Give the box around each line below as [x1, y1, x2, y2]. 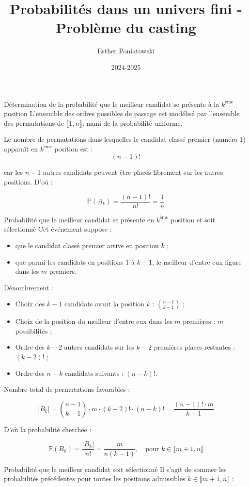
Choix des [15, 299, 45, 309]
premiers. [49, 266, 77, 276]
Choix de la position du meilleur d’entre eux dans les [15, 316, 172, 326]
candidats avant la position [64, 299, 144, 309]
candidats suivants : [65, 368, 124, 378]
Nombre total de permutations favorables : [4, 384, 130, 394]
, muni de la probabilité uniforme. [82, 118, 183, 128]
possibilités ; [15, 325, 52, 336]
